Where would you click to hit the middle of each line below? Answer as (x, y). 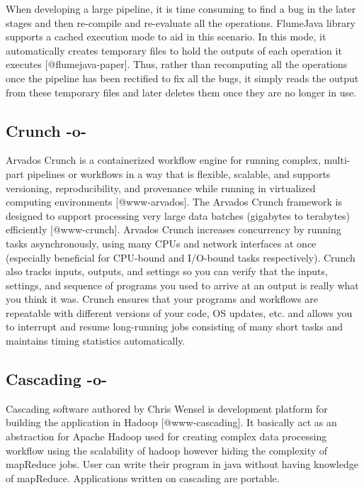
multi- (337, 160)
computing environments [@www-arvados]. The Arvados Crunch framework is (174, 202)
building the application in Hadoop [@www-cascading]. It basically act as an (171, 422)
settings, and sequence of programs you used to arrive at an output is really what (182, 285)
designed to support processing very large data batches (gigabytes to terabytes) (178, 215)
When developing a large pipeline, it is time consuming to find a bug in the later (181, 9)
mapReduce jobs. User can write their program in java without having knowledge (182, 464)
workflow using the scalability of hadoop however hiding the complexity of (167, 450)
